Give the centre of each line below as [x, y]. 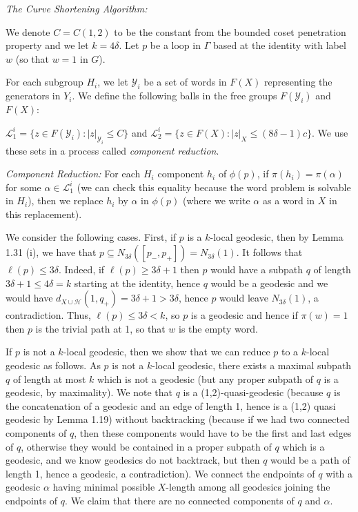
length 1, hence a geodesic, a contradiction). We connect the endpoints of [160, 473]
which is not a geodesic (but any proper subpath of [206, 378]
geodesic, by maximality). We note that [89, 392]
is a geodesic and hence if [244, 315]
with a [339, 473]
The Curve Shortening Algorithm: [77, 8]
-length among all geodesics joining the [248, 487]
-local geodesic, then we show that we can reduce [167, 352]
